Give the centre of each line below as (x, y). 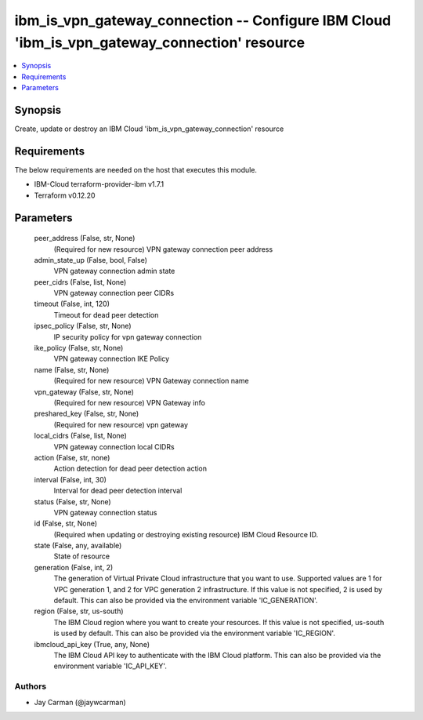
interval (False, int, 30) (70, 479)
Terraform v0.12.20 (65, 195)
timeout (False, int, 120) (72, 304)
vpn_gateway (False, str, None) (84, 391)
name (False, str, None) (72, 369)
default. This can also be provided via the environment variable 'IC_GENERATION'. (186, 601)
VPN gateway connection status (105, 512)
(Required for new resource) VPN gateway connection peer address (163, 249)
